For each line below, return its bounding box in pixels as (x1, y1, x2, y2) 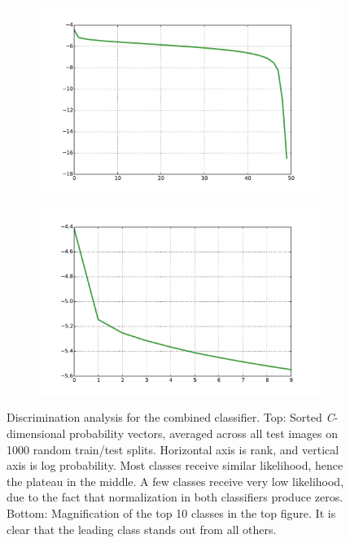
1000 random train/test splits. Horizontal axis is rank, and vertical (7, 440, 339, 458)
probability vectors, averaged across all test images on (69, 425, 338, 441)
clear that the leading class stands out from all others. (7, 520, 277, 537)
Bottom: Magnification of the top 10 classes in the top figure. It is (7, 504, 336, 521)
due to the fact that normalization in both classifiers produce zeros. (7, 488, 343, 506)
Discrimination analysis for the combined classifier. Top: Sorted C (7, 409, 335, 426)
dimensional (7, 425, 66, 441)
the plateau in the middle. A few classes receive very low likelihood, (7, 472, 344, 489)
